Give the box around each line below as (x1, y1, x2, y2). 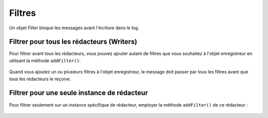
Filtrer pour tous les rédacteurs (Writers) (9, 38, 137, 46)
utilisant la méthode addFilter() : (9, 58, 81, 63)
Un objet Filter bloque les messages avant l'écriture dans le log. (9, 25, 139, 31)
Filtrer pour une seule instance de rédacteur (9, 89, 148, 97)
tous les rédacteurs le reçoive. (9, 76, 71, 82)
